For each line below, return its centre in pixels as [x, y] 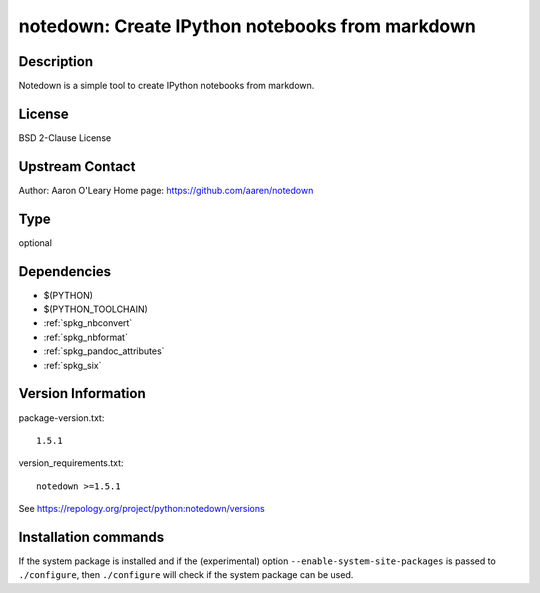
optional [35, 242]
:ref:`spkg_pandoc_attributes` [104, 351]
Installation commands [91, 536]
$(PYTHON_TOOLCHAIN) [96, 309]
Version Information [82, 393]
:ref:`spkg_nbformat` [86, 337]
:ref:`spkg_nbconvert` [88, 323]
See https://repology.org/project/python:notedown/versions [141, 509]
